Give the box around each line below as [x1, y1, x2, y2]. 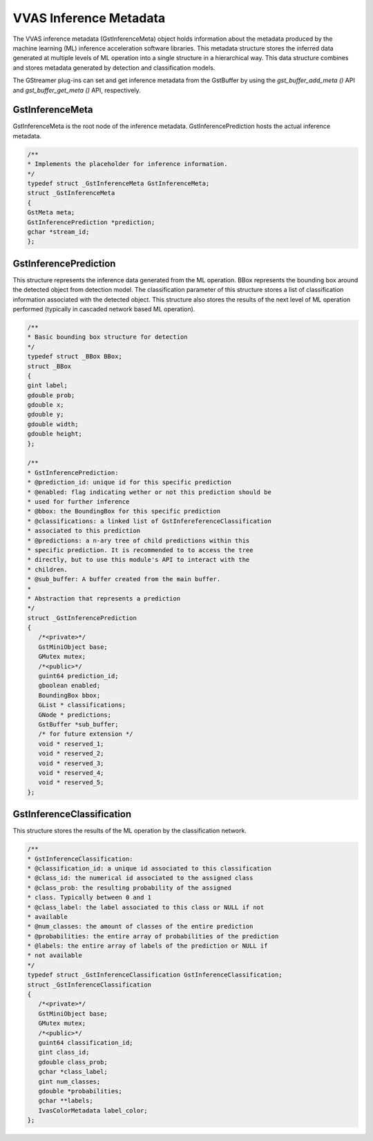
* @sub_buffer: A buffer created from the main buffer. [27, 575, 221, 583]
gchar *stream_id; [27, 228, 90, 235]
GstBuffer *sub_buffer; [38, 720, 119, 728]
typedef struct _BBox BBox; [27, 353, 122, 360]
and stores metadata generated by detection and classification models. [12, 63, 216, 72]
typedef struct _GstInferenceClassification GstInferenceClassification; [27, 971, 283, 979]
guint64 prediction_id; [38, 672, 119, 680]
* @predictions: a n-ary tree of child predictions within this [27, 536, 250, 545]
